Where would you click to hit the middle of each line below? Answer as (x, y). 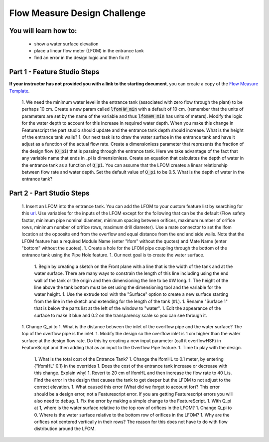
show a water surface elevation (66, 44)
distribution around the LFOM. (65, 429)
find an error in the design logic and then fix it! (82, 58)
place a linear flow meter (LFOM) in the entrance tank (89, 50)
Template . (19, 91)
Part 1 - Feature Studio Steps (54, 72)
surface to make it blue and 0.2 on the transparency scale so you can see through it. (121, 315)
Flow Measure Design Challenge (77, 13)
